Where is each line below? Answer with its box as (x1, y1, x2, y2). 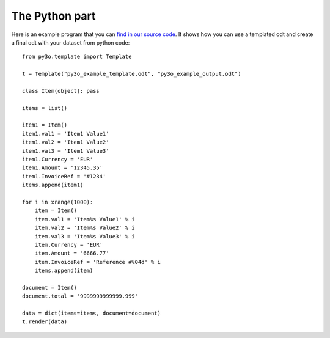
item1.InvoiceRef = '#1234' (22, 173, 106, 180)
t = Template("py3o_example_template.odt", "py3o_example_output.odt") (22, 70, 241, 78)
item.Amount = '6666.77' (34, 250, 109, 257)
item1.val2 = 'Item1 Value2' (22, 139, 109, 146)
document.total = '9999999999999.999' (22, 293, 139, 299)
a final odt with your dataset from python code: (11, 39, 130, 46)
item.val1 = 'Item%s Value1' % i (34, 216, 136, 222)
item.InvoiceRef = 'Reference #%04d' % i (34, 259, 161, 265)
